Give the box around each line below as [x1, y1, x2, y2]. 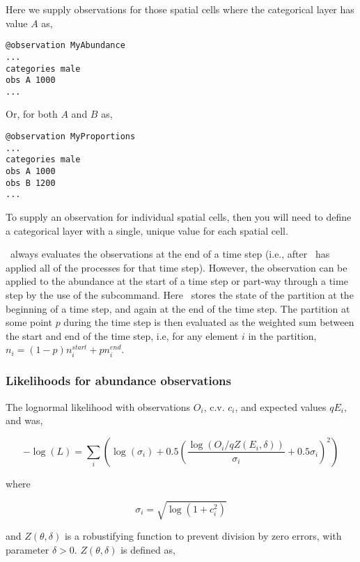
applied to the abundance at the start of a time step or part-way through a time [6, 274, 348, 288]
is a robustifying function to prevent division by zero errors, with [64, 529, 342, 543]
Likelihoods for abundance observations [6, 372, 231, 389]
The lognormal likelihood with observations [6, 399, 191, 414]
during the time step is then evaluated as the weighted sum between [63, 315, 354, 329]
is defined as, [120, 542, 175, 556]
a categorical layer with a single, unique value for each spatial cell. [6, 223, 288, 237]
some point [6, 315, 52, 329]
